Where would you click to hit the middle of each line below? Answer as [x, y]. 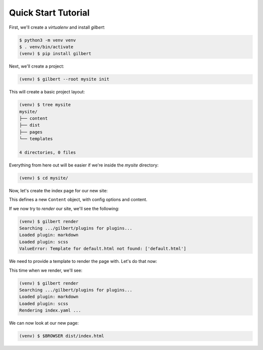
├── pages [31, 132]
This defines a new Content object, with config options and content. [78, 200]
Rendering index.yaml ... [50, 311]
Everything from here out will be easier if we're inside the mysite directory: [84, 165]
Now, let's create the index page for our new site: [58, 190]
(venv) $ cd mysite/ [44, 178]
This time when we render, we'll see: [46, 270]
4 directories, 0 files [48, 152]
